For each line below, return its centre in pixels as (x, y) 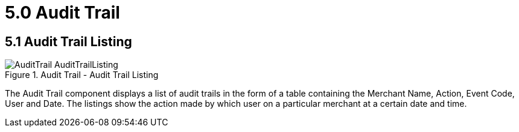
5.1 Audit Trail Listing (68, 41)
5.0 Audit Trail (62, 13)
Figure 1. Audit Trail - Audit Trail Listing (82, 75)
